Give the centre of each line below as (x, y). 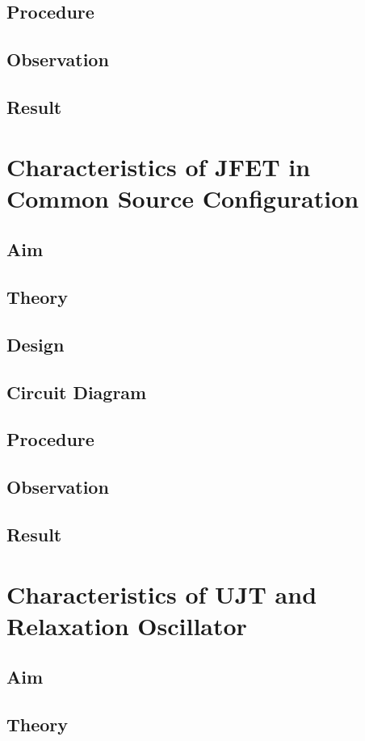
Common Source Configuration (183, 198)
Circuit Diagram (77, 392)
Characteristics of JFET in (159, 166)
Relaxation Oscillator (127, 625)
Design (36, 344)
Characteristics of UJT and (162, 594)
